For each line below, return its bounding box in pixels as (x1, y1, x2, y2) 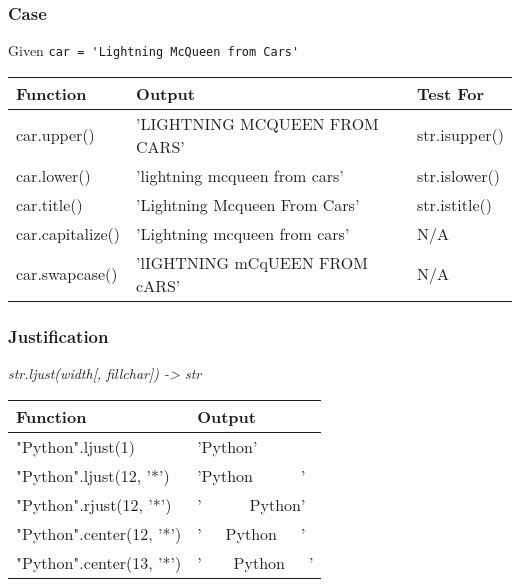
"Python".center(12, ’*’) (16, 521, 182, 545)
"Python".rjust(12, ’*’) (16, 492, 172, 516)
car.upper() (16, 123, 95, 147)
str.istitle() (417, 192, 492, 216)
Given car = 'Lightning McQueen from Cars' (8, 40, 300, 61)
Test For (417, 81, 485, 105)
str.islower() (417, 163, 500, 187)
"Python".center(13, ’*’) (16, 550, 182, 574)
